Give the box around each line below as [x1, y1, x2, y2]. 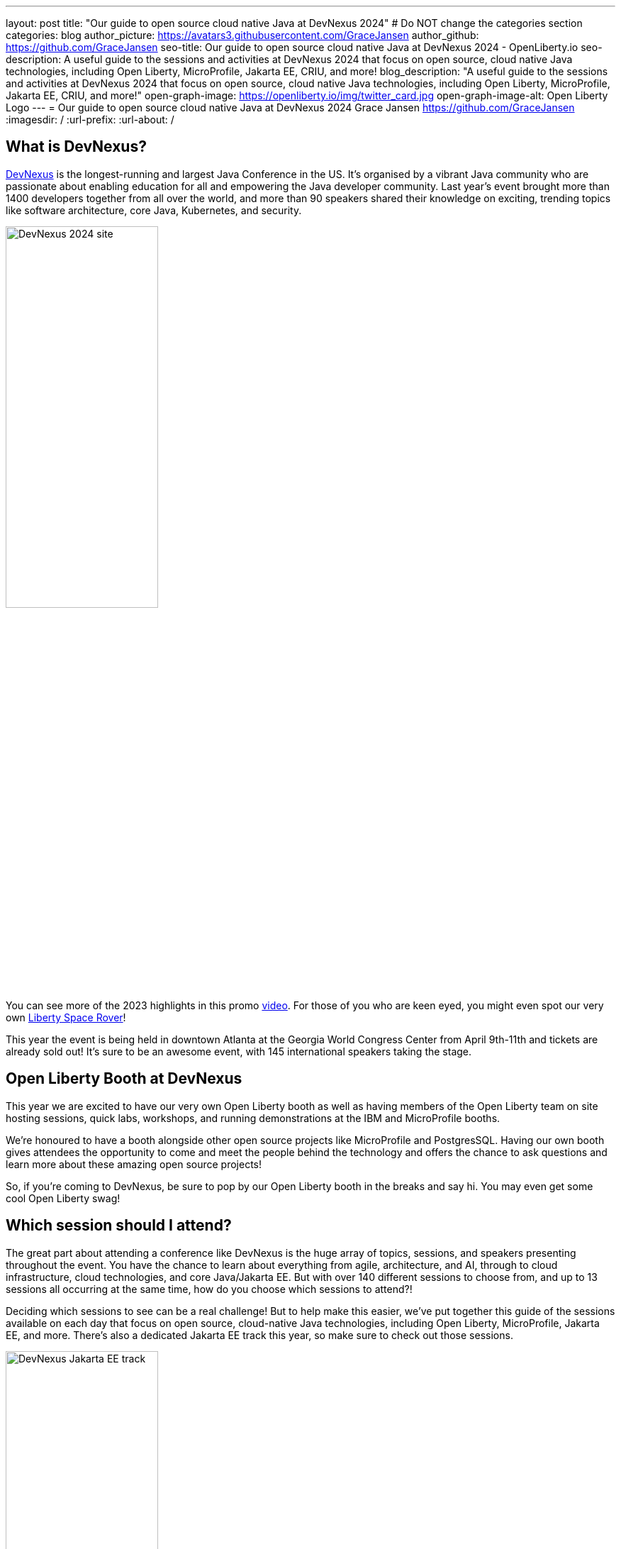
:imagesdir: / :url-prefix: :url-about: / [6, 113, 174, 126]
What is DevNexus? [6, 138, 147, 156]
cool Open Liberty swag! [6, 1192, 121, 1204]
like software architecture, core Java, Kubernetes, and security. [6, 204, 302, 216]
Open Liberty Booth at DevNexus [6, 1070, 242, 1088]
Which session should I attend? [6, 1216, 232, 1235]
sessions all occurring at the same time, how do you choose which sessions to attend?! [6, 1282, 413, 1295]
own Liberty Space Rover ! [6, 1011, 126, 1023]
